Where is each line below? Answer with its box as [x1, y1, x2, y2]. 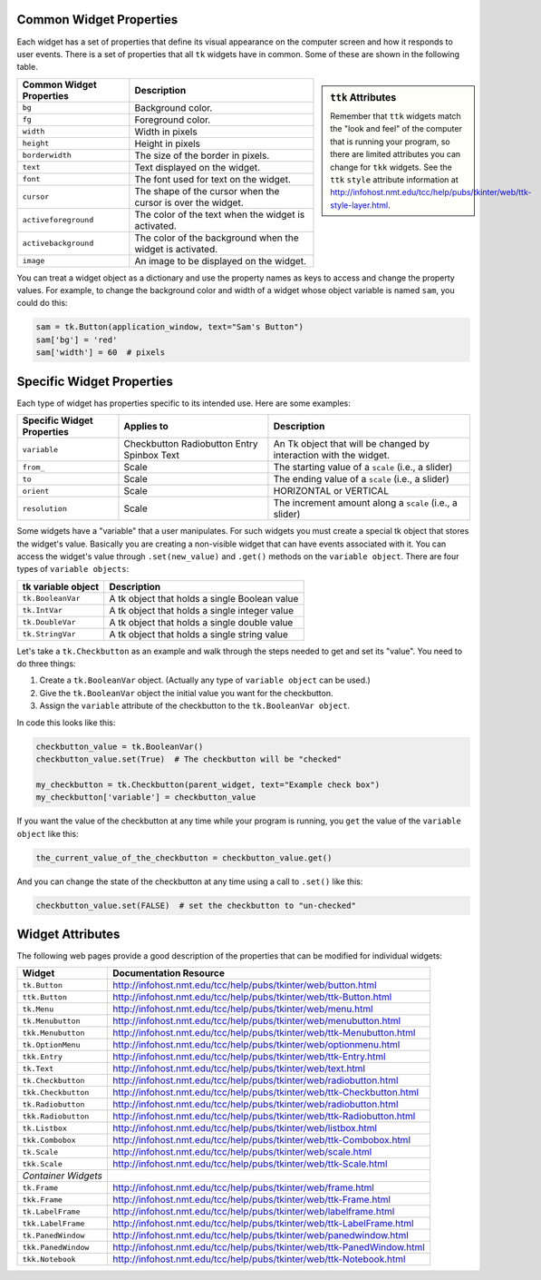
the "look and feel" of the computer [330, 123, 462, 134]
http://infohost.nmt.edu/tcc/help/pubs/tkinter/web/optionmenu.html [111, 1039, 401, 1051]
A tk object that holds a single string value [109, 627, 289, 640]
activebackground [22, 239, 94, 249]
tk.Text [22, 1063, 54, 1073]
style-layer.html [330, 200, 389, 211]
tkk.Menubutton [22, 1028, 85, 1038]
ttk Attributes [330, 91, 397, 103]
